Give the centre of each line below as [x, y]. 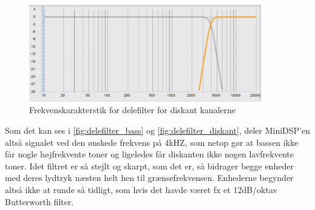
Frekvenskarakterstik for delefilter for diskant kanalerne [133, 110]
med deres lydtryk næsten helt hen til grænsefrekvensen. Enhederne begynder [149, 178]
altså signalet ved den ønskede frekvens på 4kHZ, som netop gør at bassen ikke [152, 142]
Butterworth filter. [39, 201]
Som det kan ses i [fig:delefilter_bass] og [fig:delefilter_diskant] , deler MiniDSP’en [158, 130]
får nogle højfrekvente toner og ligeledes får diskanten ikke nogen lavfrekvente [149, 154]
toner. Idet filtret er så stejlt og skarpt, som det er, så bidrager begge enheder [149, 166]
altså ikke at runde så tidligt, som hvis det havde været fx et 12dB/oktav [141, 190]
